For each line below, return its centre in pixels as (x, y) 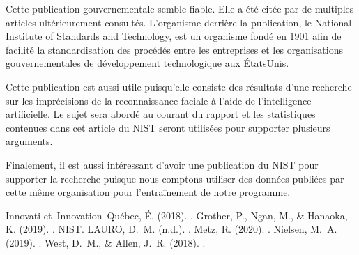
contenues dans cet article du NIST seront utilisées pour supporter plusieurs (168, 127)
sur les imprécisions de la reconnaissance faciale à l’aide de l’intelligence (159, 100)
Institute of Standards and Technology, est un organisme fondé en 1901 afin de (174, 36)
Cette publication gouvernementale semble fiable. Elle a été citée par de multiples (180, 8)
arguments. (29, 141)
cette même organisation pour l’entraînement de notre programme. (148, 192)
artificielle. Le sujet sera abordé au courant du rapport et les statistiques (161, 114)
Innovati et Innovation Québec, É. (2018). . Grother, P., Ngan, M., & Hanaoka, (177, 215)
